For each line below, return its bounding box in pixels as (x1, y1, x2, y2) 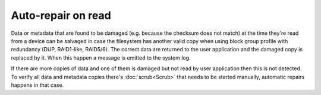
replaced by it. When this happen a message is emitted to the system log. (11, 54, 191, 61)
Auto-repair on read (11, 9, 111, 22)
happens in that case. (11, 81, 64, 89)
